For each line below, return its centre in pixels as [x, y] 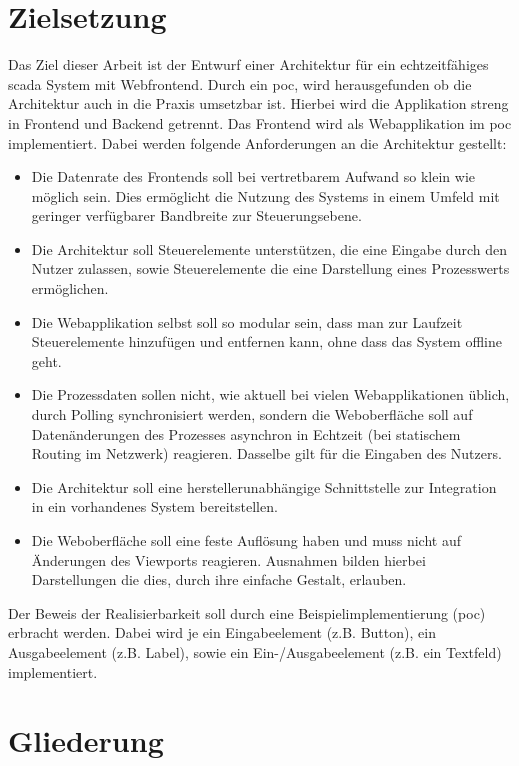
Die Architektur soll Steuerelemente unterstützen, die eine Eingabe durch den [269, 248]
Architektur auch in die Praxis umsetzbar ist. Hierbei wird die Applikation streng [258, 103]
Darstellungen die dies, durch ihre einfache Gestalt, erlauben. [219, 579]
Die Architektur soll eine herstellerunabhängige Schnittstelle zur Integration [264, 486]
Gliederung [86, 740]
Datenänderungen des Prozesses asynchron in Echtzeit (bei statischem [246, 433]
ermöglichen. [70, 288]
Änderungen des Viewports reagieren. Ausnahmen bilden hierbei [228, 559]
